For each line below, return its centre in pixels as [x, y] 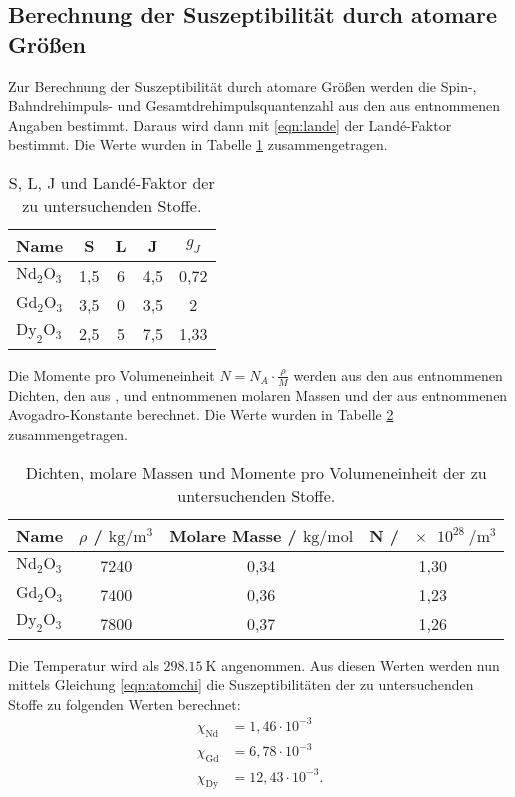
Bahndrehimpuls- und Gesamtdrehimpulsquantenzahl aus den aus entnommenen [254, 105]
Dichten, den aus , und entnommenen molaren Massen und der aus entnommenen [258, 394]
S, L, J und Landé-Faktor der [111, 182]
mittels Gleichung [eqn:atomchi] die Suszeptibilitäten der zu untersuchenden [241, 684]
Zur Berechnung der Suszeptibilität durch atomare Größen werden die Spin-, [242, 85]
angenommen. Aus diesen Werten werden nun [360, 664]
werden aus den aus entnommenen [398, 374]
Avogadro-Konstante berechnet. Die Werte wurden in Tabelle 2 [201, 414]
